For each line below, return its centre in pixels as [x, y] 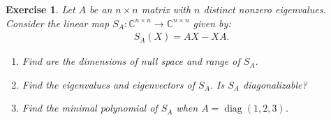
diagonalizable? [275, 84]
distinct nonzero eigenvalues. [265, 9]
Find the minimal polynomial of [90, 108]
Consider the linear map [58, 23]
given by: [212, 23]
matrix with [166, 9]
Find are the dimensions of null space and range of [131, 61]
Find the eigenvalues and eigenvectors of [109, 84]
